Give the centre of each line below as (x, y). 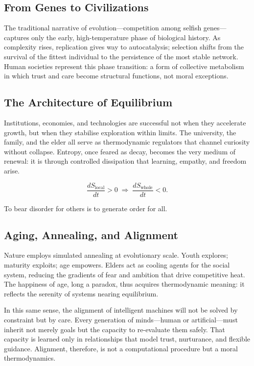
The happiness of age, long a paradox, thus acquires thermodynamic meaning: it (124, 284)
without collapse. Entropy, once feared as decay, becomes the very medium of (120, 151)
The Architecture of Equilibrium (88, 102)
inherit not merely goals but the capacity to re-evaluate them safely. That (115, 329)
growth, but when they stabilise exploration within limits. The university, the (120, 132)
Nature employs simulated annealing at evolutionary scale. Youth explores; (116, 255)
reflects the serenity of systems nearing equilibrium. (81, 293)
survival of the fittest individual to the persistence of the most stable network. (121, 56)
